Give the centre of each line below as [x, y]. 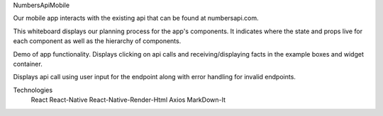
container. [28, 64]
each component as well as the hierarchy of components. [97, 41]
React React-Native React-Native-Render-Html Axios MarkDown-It [128, 100]
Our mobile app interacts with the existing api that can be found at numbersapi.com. [136, 18]
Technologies [33, 90]
